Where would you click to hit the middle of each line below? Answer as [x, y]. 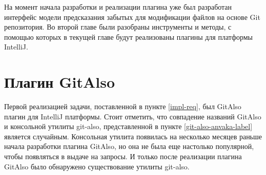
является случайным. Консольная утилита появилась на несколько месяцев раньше [133, 136]
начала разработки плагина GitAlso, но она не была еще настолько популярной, [129, 146]
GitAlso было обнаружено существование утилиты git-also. [97, 166]
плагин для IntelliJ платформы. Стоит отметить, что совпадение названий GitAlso [133, 116]
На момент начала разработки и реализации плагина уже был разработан [118, 7]
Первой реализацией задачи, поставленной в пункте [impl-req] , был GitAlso [123, 106]
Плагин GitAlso [60, 82]
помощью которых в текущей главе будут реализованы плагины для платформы [129, 36]
